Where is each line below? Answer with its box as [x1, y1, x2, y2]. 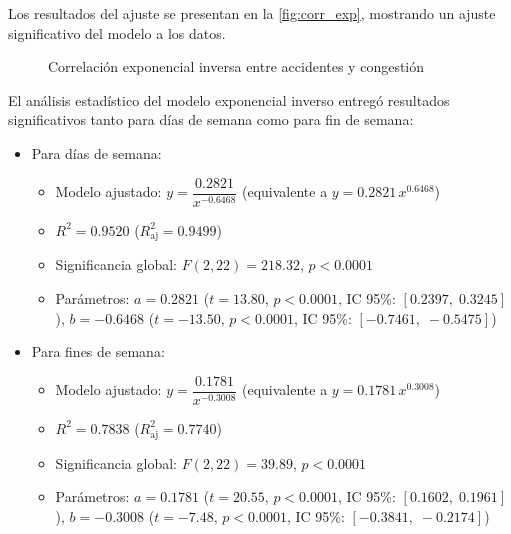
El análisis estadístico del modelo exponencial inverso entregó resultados [8, 89, 450, 110]
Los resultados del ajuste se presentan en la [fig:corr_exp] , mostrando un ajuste [8, 3, 496, 23]
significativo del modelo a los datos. [8, 22, 226, 43]
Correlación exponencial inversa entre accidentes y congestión [48, 56, 425, 77]
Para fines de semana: [31, 341, 165, 362]
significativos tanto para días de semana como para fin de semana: [8, 109, 414, 130]
